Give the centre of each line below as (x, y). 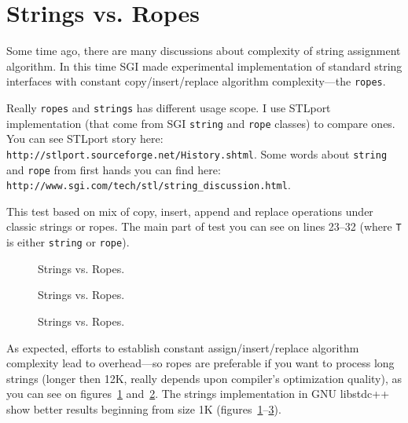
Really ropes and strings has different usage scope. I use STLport (169, 107)
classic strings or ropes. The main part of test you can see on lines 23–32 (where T (204, 226)
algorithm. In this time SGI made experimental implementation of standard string (204, 66)
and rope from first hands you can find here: (114, 169)
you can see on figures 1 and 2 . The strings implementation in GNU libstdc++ (198, 394)
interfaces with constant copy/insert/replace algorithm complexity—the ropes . (196, 81)
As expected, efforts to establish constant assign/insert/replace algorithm (183, 347)
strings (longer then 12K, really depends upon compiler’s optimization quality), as (204, 378)
